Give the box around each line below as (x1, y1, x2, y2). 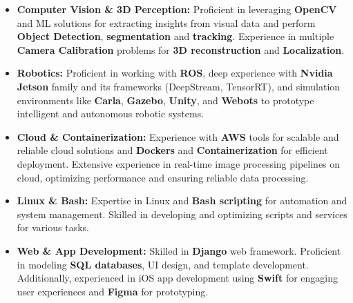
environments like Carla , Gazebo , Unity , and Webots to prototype (17, 92, 314, 107)
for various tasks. (17, 220, 89, 235)
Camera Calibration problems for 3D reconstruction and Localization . (17, 42, 345, 57)
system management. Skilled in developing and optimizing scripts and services (17, 206, 347, 221)
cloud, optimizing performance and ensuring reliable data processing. (17, 170, 309, 184)
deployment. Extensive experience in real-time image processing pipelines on (17, 156, 341, 170)
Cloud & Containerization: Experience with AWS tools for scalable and (17, 129, 339, 144)
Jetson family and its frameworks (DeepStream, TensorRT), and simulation (17, 79, 341, 93)
